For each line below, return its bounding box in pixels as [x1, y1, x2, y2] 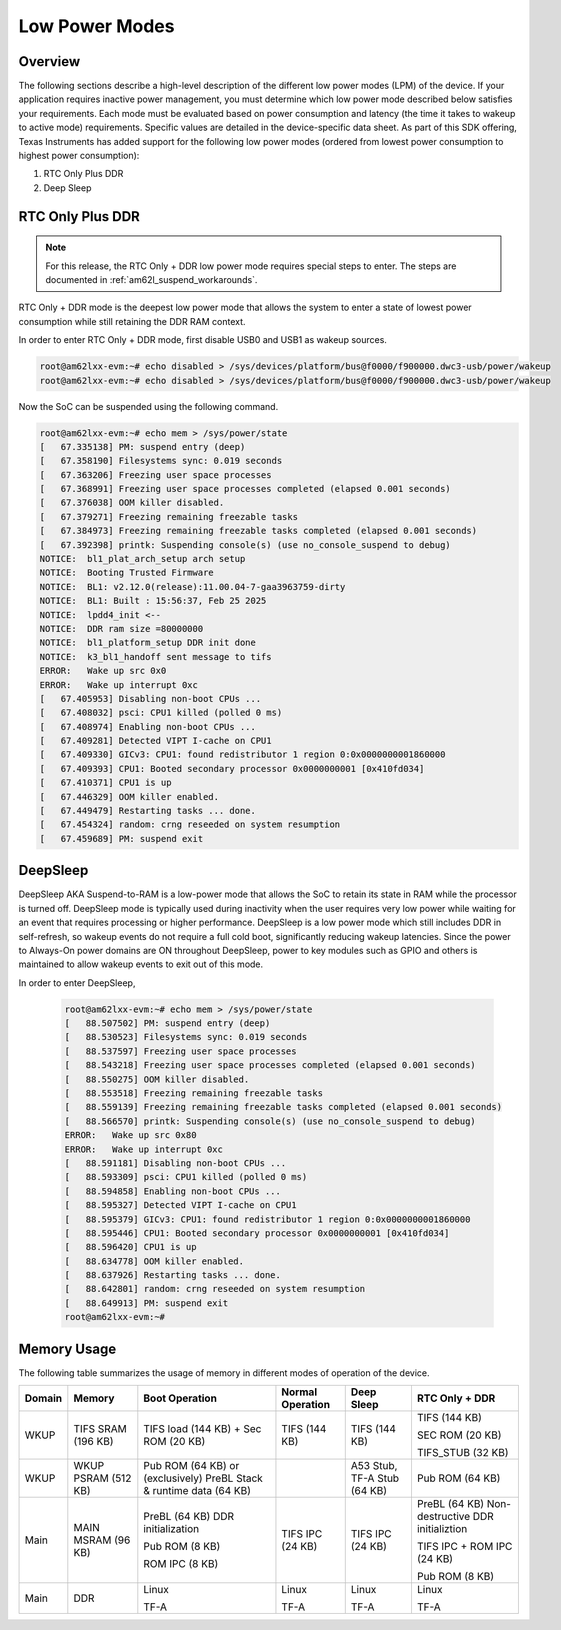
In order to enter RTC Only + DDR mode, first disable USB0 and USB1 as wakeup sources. [18, 334, 387, 346]
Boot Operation [143, 1391, 217, 1405]
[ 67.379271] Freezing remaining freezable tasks [39, 511, 299, 522]
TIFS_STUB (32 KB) [416, 1446, 509, 1460]
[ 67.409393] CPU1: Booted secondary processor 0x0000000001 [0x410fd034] [39, 763, 425, 774]
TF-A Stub [350, 1471, 400, 1485]
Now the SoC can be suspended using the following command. [18, 400, 279, 412]
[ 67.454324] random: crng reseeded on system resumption [39, 819, 341, 830]
